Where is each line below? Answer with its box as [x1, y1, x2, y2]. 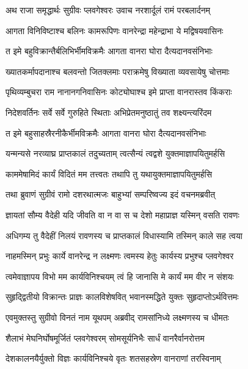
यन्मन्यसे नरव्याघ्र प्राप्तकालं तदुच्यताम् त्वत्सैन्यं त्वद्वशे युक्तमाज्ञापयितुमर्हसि [5, 147, 225, 160]
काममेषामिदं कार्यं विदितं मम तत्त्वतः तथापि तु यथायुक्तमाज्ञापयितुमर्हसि [5, 167, 213, 180]
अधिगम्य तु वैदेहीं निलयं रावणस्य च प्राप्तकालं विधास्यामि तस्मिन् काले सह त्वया [5, 229, 243, 242]
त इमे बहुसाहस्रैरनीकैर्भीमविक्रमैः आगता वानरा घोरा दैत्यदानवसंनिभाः [5, 126, 206, 139]
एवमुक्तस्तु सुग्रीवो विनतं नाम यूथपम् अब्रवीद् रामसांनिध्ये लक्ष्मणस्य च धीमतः [5, 310, 229, 323]
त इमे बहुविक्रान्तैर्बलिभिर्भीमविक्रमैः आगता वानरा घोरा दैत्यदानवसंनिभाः [5, 45, 213, 57]
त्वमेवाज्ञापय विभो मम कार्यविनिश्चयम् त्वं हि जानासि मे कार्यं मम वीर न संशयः [5, 270, 234, 282]
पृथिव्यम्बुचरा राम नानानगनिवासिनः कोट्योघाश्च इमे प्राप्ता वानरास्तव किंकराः [5, 85, 232, 98]
